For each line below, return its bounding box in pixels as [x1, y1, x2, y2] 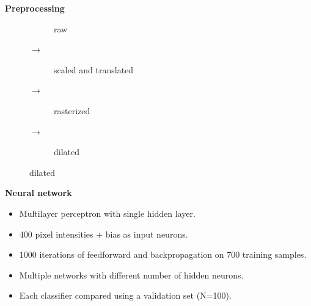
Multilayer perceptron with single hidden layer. [19, 206, 196, 219]
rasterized [54, 104, 90, 117]
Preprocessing [5, 2, 65, 14]
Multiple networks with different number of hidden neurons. [19, 268, 244, 281]
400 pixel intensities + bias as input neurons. [19, 227, 188, 240]
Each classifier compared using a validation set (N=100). [19, 289, 232, 302]
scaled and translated [54, 63, 134, 76]
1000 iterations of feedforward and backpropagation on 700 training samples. [19, 248, 307, 261]
